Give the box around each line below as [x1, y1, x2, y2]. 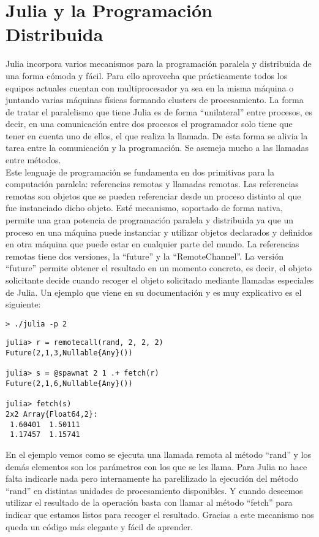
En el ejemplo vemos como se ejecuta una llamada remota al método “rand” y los [6, 448, 311, 460]
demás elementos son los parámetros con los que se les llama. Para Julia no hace [6, 460, 307, 473]
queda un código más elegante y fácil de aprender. [6, 520, 193, 533]
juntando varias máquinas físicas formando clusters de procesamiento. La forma [6, 93, 304, 106]
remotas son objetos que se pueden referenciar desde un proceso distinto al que [6, 189, 301, 202]
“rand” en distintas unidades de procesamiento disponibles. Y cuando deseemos [6, 484, 303, 496]
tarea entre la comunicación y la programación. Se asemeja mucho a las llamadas [6, 141, 309, 154]
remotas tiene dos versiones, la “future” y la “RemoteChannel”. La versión [6, 249, 283, 262]
